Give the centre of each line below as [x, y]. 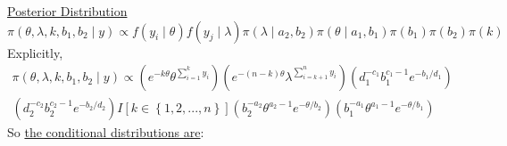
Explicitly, [35, 52]
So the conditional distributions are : [106, 132]
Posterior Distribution [67, 11]
